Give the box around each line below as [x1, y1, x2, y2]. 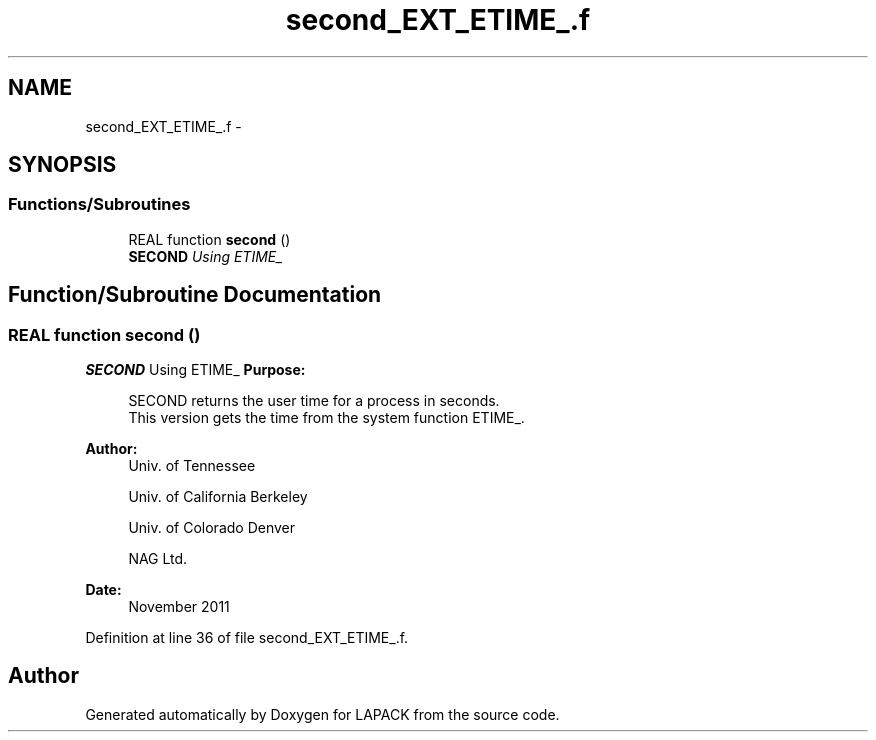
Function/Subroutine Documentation [8, 282, 382, 308]
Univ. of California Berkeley [128, 488, 308, 506]
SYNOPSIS [8, 152, 117, 178]
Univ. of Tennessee [128, 457, 256, 475]
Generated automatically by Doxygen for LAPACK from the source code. [85, 705, 560, 723]
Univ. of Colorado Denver [128, 519, 296, 537]
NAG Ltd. [128, 550, 188, 568]
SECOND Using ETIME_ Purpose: [85, 361, 306, 379]
